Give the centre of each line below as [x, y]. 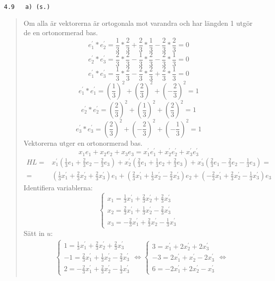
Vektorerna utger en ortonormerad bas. [83, 142]
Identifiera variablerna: [58, 187]
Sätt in [34, 233]
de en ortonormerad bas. [61, 32]
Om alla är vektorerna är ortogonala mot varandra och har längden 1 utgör [138, 23]
